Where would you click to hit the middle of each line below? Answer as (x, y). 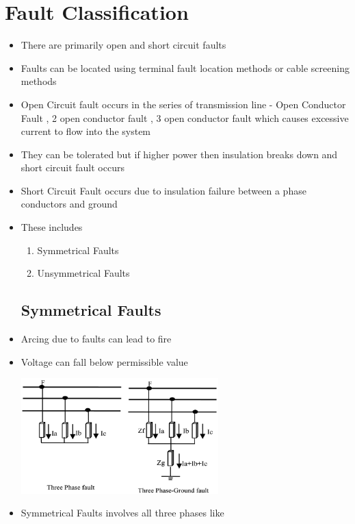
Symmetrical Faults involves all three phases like (122, 513)
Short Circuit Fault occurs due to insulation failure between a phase (163, 190)
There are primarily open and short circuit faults (123, 45)
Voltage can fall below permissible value (104, 361)
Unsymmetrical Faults (83, 273)
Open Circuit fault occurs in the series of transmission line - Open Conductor (183, 104)
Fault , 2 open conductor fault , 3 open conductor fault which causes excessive (185, 117)
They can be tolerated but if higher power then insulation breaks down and (179, 154)
